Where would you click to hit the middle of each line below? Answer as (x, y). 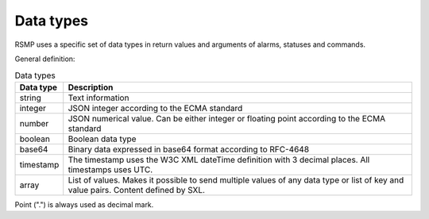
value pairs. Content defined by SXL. (137, 190)
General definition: (45, 59)
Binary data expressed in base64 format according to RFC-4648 (189, 149)
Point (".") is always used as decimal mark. (84, 204)
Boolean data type (102, 139)
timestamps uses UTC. (110, 169)
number (34, 123)
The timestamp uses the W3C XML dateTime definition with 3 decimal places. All (219, 159)
